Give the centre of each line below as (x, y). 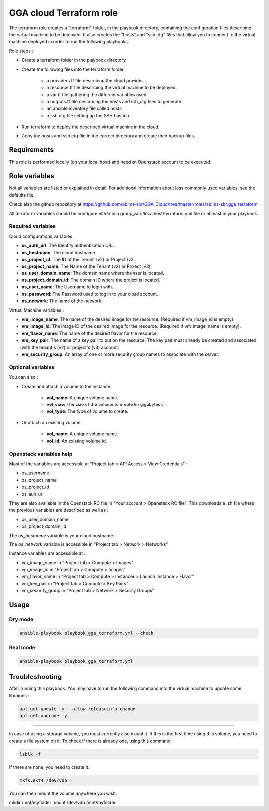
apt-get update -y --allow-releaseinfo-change (77, 709)
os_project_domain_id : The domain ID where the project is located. (91, 280)
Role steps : (21, 51)
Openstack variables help (41, 454)
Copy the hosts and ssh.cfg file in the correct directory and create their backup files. (108, 136)
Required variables (32, 226)
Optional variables (32, 367)
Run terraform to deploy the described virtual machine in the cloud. (91, 127)
